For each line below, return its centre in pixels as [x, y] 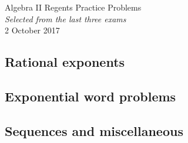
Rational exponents [65, 62]
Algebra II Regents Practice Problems [73, 7]
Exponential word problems [90, 96]
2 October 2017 [32, 30]
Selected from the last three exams [66, 18]
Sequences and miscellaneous [94, 130]
